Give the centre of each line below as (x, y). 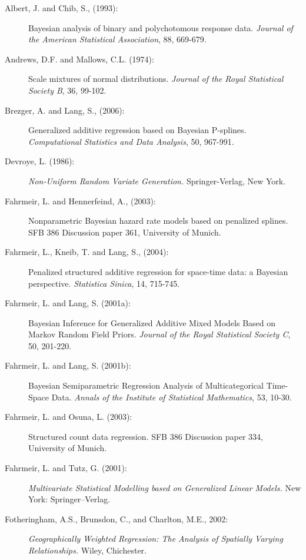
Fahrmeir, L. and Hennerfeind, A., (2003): (80, 201)
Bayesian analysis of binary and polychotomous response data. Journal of (161, 27)
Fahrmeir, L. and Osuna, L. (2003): (69, 417)
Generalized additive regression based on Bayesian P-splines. (137, 130)
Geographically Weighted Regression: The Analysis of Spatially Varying (156, 539)
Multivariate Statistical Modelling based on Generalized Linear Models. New (165, 487)
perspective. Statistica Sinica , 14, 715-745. (104, 283)
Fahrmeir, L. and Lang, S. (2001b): (68, 365)
